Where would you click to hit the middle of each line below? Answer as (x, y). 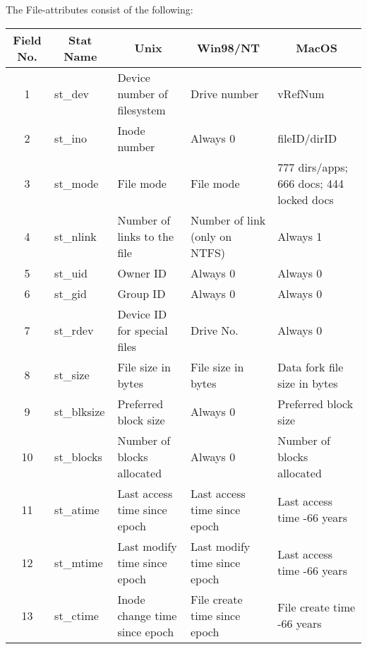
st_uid (71, 273)
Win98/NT (228, 48)
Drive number (224, 93)
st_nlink (76, 236)
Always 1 (300, 236)
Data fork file (311, 367)
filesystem (142, 109)
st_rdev (74, 330)
